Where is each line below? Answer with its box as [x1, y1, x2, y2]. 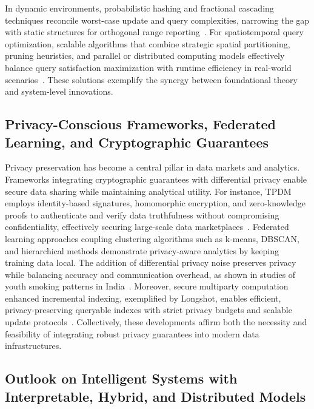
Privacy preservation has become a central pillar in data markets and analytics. [5, 161, 300, 174]
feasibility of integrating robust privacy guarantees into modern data [5, 327, 259, 340]
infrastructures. [5, 339, 62, 352]
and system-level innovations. [5, 85, 113, 98]
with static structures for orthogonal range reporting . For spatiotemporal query [5, 25, 304, 38]
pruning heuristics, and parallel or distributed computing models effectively [5, 49, 285, 62]
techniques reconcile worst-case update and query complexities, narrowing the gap [5, 13, 310, 26]
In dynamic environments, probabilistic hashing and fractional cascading [5, 2, 274, 14]
